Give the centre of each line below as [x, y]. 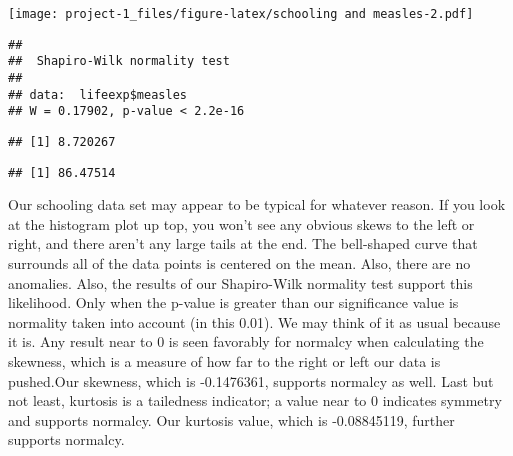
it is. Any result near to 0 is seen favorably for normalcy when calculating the [246, 341]
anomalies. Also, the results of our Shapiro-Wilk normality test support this [240, 282]
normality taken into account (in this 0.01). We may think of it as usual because [254, 321]
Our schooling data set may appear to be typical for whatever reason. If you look [257, 204]
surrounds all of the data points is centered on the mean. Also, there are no [239, 263]
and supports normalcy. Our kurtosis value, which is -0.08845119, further [231, 419]
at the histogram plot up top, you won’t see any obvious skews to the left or [241, 223]
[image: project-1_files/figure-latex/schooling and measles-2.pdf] [241, 14]
